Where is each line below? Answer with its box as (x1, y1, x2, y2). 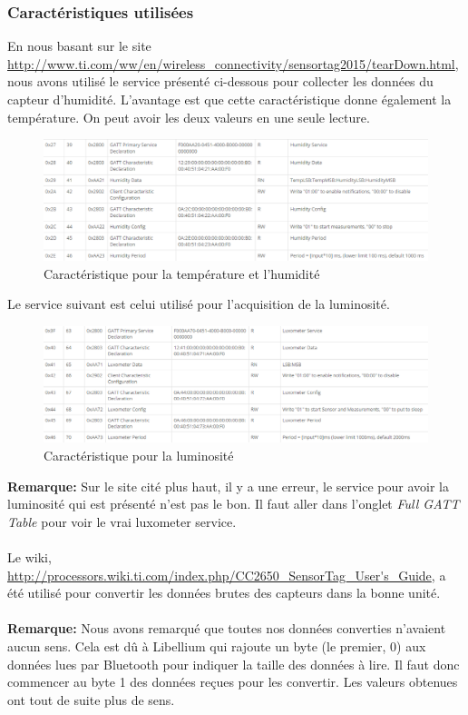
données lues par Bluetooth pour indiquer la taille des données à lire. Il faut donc (7, 654, 460, 673)
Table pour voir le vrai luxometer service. (7, 511, 237, 531)
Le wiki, (7, 548, 52, 567)
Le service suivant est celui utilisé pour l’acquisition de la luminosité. (7, 294, 390, 313)
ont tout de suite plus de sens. (7, 690, 175, 709)
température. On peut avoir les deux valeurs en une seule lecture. (7, 107, 370, 126)
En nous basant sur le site (7, 36, 151, 55)
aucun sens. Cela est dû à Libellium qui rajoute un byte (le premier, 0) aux (7, 637, 426, 655)
